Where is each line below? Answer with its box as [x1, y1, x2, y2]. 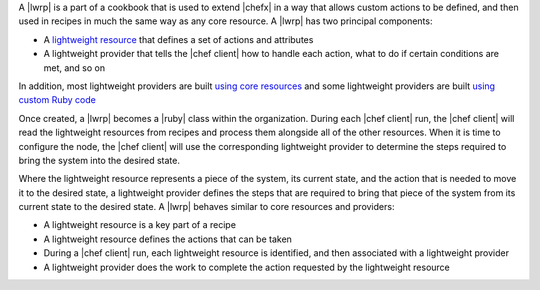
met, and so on [43, 61, 106, 74]
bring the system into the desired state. [18, 154, 180, 166]
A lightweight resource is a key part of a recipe [43, 219, 237, 231]
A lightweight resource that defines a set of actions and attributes [43, 33, 314, 45]
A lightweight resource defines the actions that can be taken [43, 233, 292, 245]
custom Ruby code [18, 94, 97, 106]
